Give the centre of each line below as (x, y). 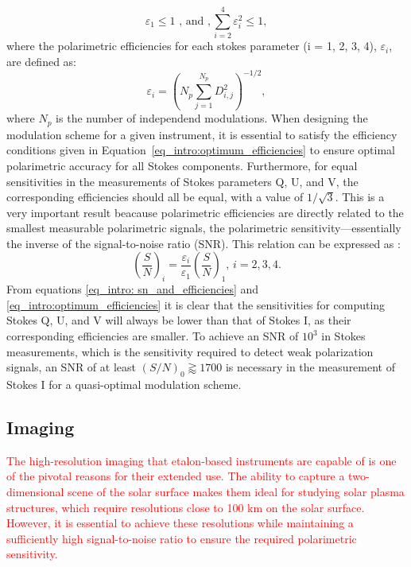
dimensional (35, 492)
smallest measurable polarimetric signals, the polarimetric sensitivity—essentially (204, 228)
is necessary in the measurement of (310, 367)
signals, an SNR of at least (71, 367)
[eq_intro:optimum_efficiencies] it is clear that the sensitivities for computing (196, 304)
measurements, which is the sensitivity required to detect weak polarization (190, 351)
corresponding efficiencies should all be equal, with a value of (155, 197)
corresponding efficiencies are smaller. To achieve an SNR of (153, 336)
